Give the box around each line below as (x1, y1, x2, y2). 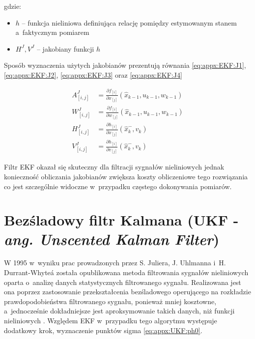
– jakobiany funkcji (36, 43, 94, 54)
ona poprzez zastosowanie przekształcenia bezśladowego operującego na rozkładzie (4, 286, 251, 297)
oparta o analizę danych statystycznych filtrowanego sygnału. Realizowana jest (4, 277, 241, 287)
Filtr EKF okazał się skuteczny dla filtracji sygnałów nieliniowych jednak (4, 162, 225, 172)
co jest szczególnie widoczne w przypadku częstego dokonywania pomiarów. (4, 181, 232, 191)
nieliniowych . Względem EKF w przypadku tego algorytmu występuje (4, 315, 217, 325)
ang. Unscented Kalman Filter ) (4, 229, 220, 250)
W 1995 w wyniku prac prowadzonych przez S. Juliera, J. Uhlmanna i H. (4, 257, 226, 268)
